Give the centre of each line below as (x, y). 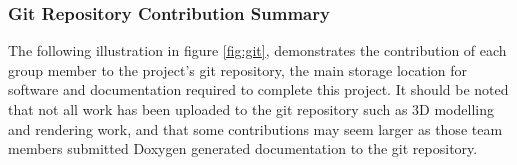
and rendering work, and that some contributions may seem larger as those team (255, 128)
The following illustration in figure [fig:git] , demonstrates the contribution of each (257, 50)
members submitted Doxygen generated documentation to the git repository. (243, 148)
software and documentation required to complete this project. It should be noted (258, 89)
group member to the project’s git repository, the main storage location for (238, 69)
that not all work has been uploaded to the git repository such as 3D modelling (251, 109)
